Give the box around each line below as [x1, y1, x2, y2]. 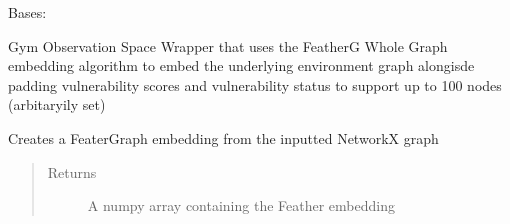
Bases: [8, 2, 47, 22]
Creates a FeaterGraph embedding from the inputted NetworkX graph [8, 127, 439, 148]
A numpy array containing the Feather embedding [87, 195, 395, 216]
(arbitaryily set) [8, 94, 106, 115]
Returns [47, 161, 97, 182]
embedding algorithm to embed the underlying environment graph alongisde [8, 55, 475, 76]
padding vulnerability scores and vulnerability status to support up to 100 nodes [8, 74, 502, 95]
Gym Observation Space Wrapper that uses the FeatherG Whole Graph [8, 35, 448, 56]
